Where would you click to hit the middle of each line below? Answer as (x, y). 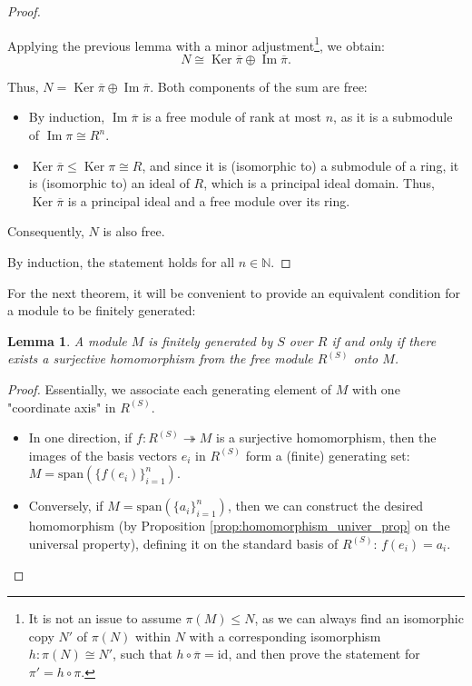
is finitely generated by (211, 340)
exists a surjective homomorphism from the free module (160, 358)
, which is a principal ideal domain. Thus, (319, 183)
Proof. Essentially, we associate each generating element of (170, 388)
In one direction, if (80, 437)
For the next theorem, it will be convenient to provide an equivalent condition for (234, 292)
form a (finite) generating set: (328, 455)
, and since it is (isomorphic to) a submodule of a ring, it (300, 165)
